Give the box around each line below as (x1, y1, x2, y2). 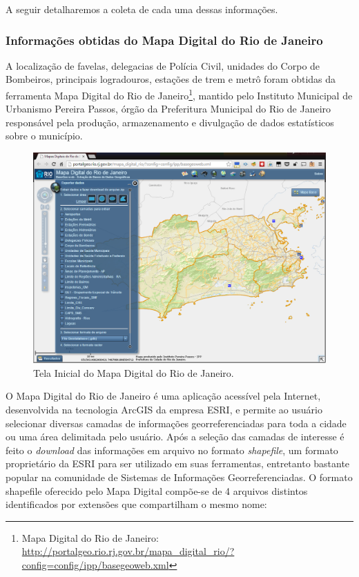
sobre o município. (6, 128, 83, 143)
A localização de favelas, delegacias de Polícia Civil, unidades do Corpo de (6, 58, 320, 72)
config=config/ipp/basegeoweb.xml (21, 557, 169, 571)
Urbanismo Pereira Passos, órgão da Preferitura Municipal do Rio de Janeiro (6, 101, 331, 116)
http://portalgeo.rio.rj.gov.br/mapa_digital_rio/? (21, 544, 235, 558)
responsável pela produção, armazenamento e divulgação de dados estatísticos (6, 115, 334, 129)
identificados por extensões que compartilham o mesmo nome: (6, 497, 267, 511)
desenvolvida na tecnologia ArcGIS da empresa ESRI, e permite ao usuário (6, 402, 322, 416)
